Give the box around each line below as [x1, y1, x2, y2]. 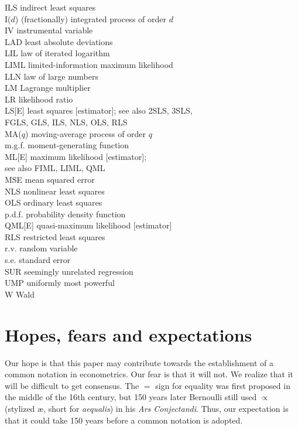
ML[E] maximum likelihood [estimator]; [5, 150, 147, 162]
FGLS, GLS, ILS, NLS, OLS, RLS [5, 115, 128, 128]
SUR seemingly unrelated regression [5, 265, 133, 277]
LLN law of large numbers [5, 70, 98, 82]
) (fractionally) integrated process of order [15, 12, 166, 25]
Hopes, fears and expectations [5, 322, 252, 346]
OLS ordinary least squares [5, 196, 102, 209]
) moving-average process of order [25, 127, 146, 139]
